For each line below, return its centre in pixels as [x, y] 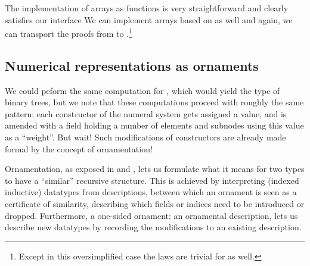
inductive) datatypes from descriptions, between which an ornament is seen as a [151, 192]
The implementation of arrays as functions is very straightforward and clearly [147, 8]
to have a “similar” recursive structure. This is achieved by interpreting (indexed [152, 180]
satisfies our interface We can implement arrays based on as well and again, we [149, 19]
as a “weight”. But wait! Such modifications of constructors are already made [145, 137]
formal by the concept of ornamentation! [79, 148]
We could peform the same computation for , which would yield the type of [142, 90]
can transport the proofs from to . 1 [69, 32]
